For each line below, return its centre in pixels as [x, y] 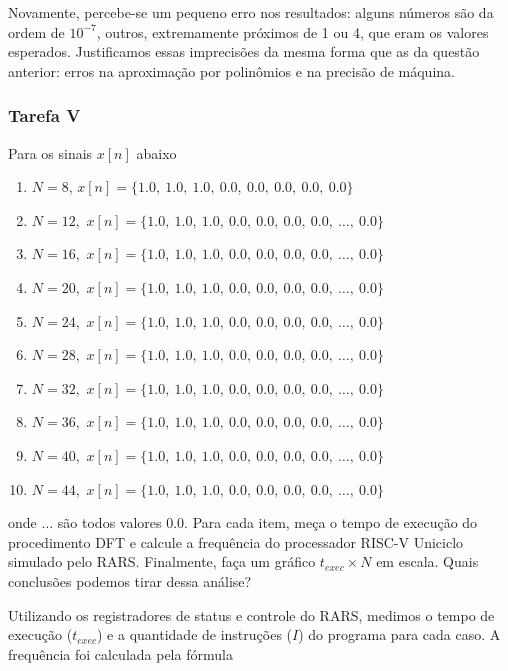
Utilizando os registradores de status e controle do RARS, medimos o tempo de [251, 614]
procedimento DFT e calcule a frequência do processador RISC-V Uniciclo [236, 541]
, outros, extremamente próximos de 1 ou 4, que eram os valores [292, 31]
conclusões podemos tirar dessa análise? [130, 580]
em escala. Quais [427, 561]
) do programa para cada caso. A [399, 634]
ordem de [36, 31]
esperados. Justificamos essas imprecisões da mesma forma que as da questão [244, 51]
